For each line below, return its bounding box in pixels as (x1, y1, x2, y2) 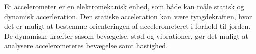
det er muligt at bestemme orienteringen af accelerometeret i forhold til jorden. (4, 21, 251, 31)
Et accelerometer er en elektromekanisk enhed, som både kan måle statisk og (4, 1, 244, 11)
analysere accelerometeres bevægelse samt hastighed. (4, 40, 168, 51)
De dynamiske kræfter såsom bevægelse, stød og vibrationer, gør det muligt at (4, 30, 248, 41)
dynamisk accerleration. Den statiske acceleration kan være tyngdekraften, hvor (4, 11, 252, 21)
